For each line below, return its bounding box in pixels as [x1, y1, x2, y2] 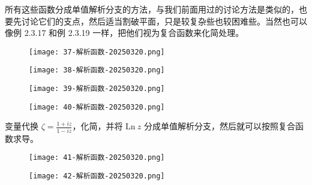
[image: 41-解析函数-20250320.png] [29, 153, 165, 162]
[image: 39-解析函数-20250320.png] [29, 84, 165, 93]
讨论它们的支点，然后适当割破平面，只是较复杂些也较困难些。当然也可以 [21, 14, 307, 27]
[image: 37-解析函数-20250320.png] [29, 47, 165, 56]
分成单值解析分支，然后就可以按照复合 [143, 120, 295, 132]
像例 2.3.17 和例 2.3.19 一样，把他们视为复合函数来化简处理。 [5, 26, 244, 39]
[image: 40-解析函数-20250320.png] [29, 102, 165, 111]
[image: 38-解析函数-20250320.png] [29, 66, 165, 75]
